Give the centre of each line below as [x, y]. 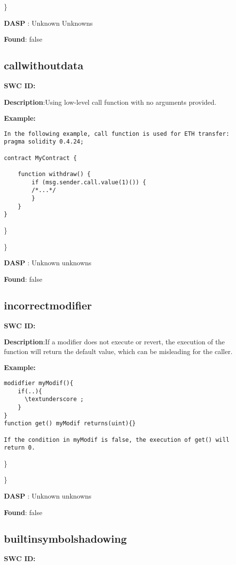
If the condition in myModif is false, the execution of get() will [117, 440]
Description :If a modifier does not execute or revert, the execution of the [114, 342]
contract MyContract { [40, 158]
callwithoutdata [44, 65]
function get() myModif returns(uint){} [70, 424]
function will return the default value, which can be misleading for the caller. [118, 351]
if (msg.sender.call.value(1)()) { [89, 182]
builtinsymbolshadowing [65, 538]
